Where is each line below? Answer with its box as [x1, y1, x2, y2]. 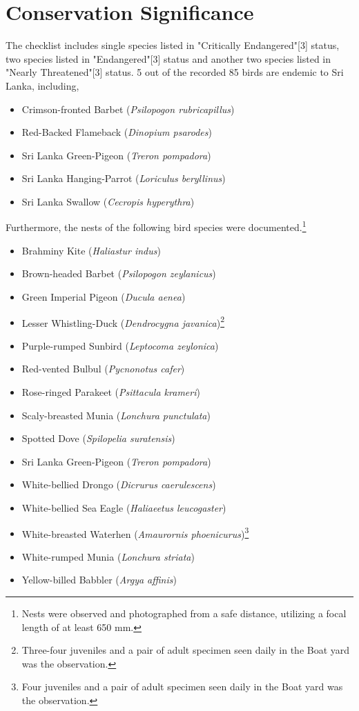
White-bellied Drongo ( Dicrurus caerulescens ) [21, 477, 216, 492]
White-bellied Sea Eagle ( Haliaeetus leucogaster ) [21, 500, 226, 514]
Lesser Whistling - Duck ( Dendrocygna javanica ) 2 [21, 313, 225, 330]
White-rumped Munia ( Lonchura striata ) [21, 549, 195, 563]
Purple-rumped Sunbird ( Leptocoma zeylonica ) [21, 338, 219, 352]
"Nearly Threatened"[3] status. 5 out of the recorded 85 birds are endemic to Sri [6, 65, 344, 79]
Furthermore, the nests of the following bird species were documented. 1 [6, 218, 307, 234]
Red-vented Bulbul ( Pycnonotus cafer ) [21, 361, 185, 376]
